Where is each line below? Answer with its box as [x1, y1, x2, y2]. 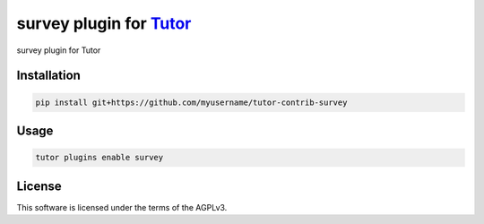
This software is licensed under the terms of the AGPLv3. [16, 202, 228, 212]
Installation [16, 68, 81, 83]
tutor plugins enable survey [35, 152, 164, 163]
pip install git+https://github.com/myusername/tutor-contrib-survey [35, 97, 348, 108]
